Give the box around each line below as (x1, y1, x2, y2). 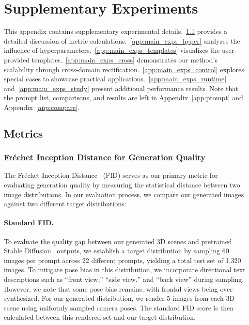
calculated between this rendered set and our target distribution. (4, 312, 196, 322)
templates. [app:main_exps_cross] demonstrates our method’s (31, 54, 218, 64)
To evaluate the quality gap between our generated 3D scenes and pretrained (4, 236, 232, 246)
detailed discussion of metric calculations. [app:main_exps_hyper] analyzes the (4, 35, 240, 46)
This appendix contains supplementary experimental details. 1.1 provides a (4, 26, 228, 36)
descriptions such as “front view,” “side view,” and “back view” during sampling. (4, 274, 244, 284)
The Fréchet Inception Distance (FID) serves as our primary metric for (4, 170, 218, 180)
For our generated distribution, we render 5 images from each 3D (41, 293, 235, 303)
